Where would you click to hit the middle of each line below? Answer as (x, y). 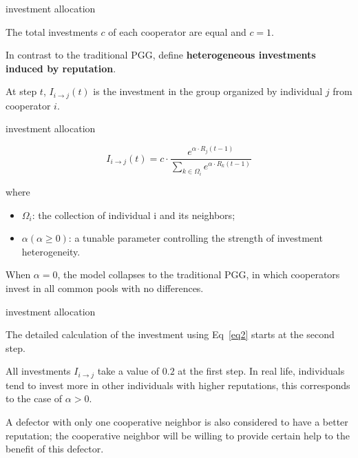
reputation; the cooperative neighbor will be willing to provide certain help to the (178, 435)
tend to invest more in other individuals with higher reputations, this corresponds (178, 385)
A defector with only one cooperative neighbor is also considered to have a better (177, 421)
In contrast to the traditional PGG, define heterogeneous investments (161, 55)
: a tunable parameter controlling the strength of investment (196, 238)
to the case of (34, 398)
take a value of (128, 371)
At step (21, 91)
